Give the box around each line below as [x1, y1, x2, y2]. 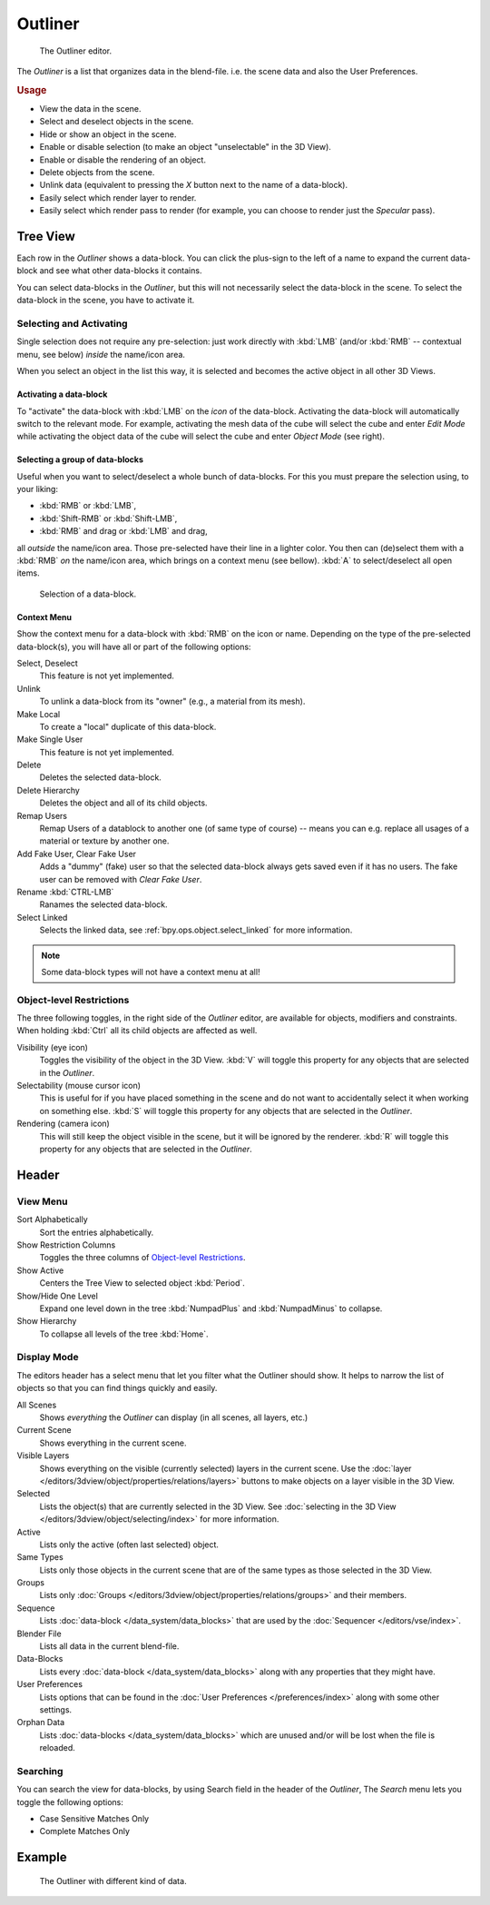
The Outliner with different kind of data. [39, 1875, 187, 1886]
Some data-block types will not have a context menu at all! [41, 966, 260, 977]
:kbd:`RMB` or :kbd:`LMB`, [39, 500, 136, 511]
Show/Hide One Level [16, 1290, 99, 1301]
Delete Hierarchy [16, 785, 81, 795]
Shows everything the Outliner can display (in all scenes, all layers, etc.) [39, 1412, 309, 1423]
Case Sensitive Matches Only [39, 1813, 150, 1824]
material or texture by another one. [39, 835, 170, 846]
